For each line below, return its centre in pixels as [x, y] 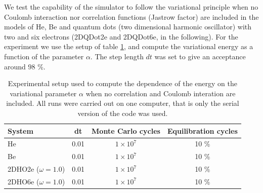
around [15, 66]
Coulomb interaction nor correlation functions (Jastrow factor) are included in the [131, 16]
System [20, 130]
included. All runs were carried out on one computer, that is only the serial [123, 103]
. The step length [117, 56]
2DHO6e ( [24, 181]
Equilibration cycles [202, 130]
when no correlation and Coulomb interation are [161, 93]
